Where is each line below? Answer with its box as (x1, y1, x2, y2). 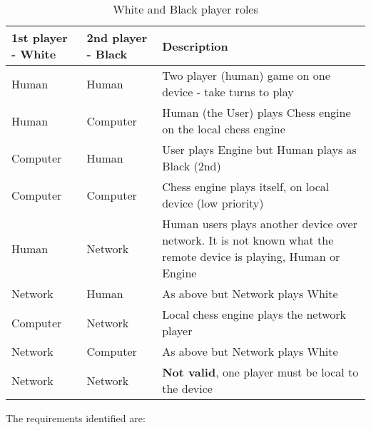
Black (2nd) (162, 158, 221, 174)
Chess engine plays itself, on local (162, 178, 330, 195)
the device (162, 380, 213, 396)
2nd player (86, 29, 148, 46)
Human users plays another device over (162, 215, 357, 232)
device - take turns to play (162, 83, 294, 100)
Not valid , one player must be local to (162, 364, 359, 380)
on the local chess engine (162, 121, 285, 137)
